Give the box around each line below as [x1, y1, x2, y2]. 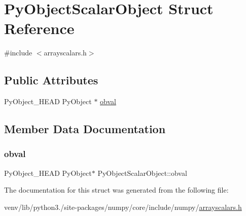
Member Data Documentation [4, 121, 166, 137]
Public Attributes [4, 72, 98, 88]
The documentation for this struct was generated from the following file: [4, 184, 229, 195]
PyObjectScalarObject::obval [97, 167, 187, 178]
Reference [4, 18, 75, 39]
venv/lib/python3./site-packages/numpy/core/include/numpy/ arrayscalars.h [4, 201, 242, 212]
